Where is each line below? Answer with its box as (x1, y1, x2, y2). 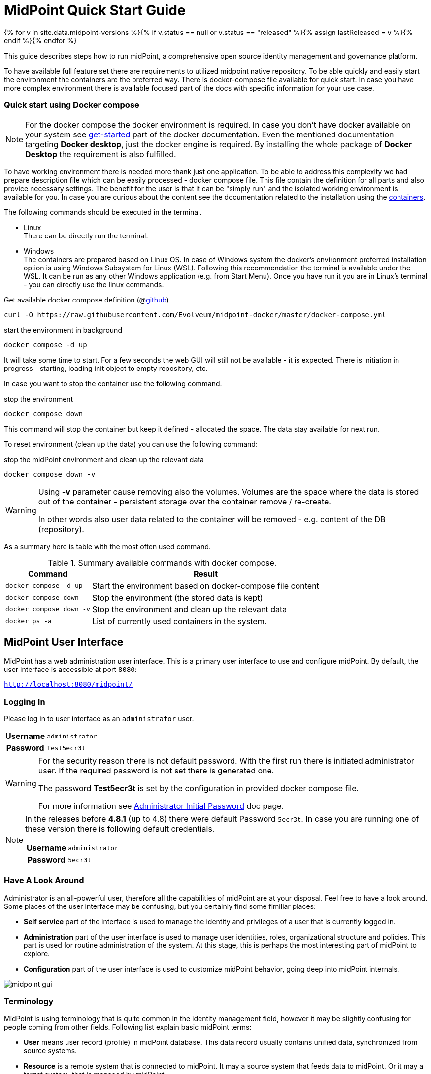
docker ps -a (5, 617, 52, 625)
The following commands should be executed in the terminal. (4, 207, 202, 216)
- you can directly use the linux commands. (24, 280, 164, 289)
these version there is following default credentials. (25, 824, 215, 834)
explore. (24, 949, 50, 958)
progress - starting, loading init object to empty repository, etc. (4, 364, 208, 372)
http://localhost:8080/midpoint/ (4, 680, 133, 689)
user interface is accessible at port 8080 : (4, 665, 137, 674)
